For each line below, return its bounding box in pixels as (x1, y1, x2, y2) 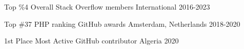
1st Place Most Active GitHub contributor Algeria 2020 (4, 35, 179, 46)
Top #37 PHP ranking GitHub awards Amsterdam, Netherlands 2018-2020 (4, 18, 240, 29)
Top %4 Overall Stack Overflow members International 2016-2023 (4, 2, 210, 12)
